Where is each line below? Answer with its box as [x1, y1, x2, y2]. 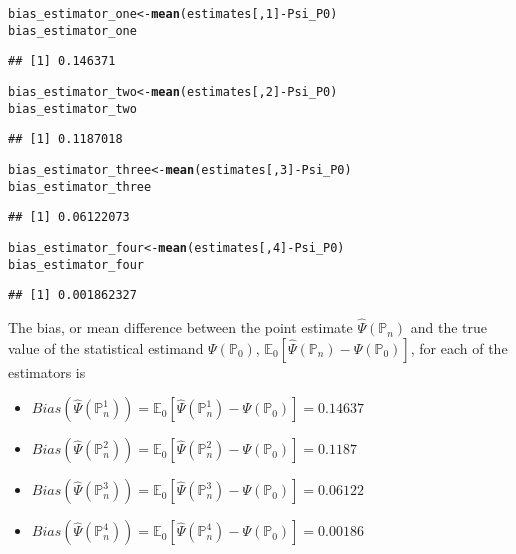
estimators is [8, 361, 86, 382]
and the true [410, 317, 488, 338]
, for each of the [410, 337, 508, 358]
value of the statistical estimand [8, 337, 204, 358]
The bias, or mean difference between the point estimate [8, 317, 353, 338]
